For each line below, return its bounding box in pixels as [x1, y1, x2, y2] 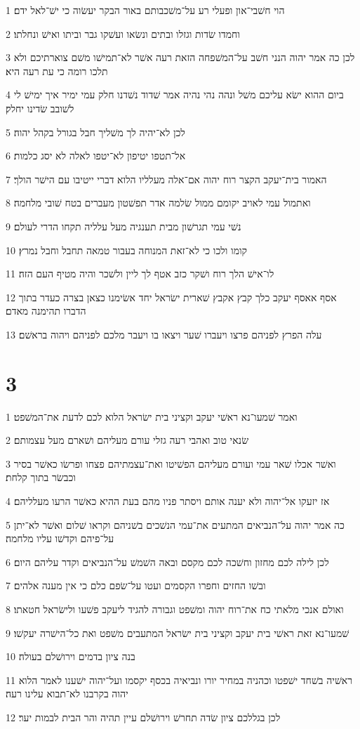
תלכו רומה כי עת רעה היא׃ [6, 63, 108, 78]
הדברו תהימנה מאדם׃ [6, 303, 86, 318]
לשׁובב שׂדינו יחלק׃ [6, 100, 74, 115]
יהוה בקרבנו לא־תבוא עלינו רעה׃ [6, 686, 128, 701]
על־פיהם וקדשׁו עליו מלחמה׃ [6, 531, 114, 546]
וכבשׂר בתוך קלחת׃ [6, 470, 76, 485]
